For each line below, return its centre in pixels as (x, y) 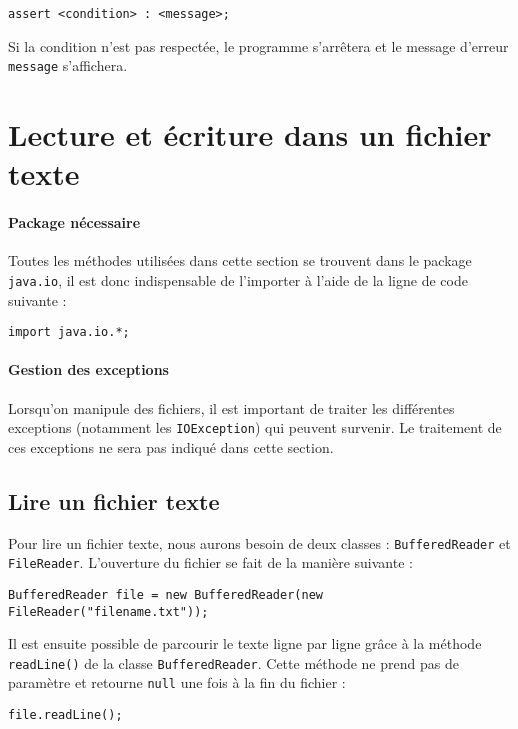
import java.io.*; (69, 332)
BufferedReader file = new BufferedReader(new (165, 594)
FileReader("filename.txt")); (108, 611)
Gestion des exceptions (88, 369)
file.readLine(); (65, 715)
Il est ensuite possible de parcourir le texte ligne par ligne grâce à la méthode (245, 643)
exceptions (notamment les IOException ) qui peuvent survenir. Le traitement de (255, 427)
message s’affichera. (68, 65)
